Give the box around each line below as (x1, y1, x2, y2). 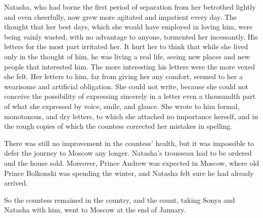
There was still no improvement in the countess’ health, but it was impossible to (4, 137, 254, 148)
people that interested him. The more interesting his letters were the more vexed (4, 61, 255, 71)
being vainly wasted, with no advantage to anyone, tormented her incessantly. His (4, 31, 258, 42)
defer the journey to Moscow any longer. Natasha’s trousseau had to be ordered (4, 148, 252, 158)
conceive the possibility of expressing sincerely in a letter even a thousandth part (4, 91, 256, 101)
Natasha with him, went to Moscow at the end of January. (4, 204, 186, 215)
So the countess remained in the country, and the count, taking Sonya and (4, 194, 235, 205)
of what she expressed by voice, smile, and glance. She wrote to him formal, (4, 100, 240, 111)
